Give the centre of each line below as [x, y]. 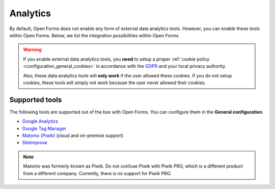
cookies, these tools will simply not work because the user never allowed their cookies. [115, 83]
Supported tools [36, 100]
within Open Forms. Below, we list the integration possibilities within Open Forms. [95, 35]
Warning [32, 50]
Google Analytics [40, 121]
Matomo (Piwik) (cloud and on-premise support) [73, 136]
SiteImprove [35, 143]
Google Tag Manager [44, 128]
